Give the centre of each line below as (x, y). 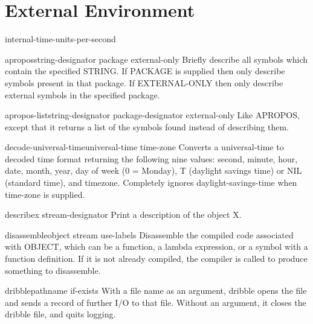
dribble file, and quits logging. (60, 314)
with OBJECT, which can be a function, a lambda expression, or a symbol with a (156, 246)
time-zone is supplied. (45, 194)
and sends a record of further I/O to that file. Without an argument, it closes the (156, 302)
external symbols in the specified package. (82, 94)
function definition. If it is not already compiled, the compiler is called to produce (156, 259)
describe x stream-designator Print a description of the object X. (123, 214)
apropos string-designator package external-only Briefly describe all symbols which (156, 59)
